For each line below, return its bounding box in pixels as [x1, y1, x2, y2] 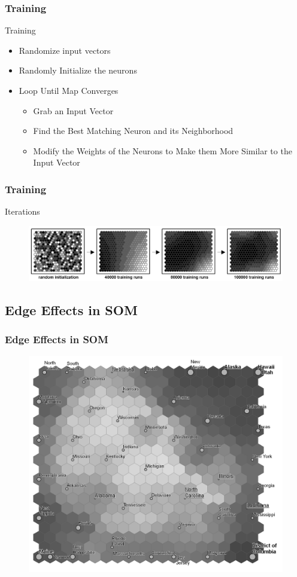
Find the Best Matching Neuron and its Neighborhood [33, 124, 234, 137]
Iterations [5, 205, 40, 218]
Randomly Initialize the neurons [19, 64, 137, 77]
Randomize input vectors [19, 44, 111, 56]
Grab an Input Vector [33, 104, 114, 117]
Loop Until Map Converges [19, 84, 119, 96]
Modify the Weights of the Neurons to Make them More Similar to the [33, 144, 292, 157]
